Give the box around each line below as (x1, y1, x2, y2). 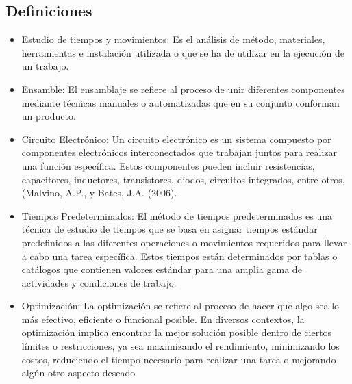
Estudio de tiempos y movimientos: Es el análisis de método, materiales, (21, 32, 325, 47)
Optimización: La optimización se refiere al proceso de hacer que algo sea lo (21, 298, 340, 313)
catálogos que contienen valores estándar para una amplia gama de (21, 262, 302, 277)
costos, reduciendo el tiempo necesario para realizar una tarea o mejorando (21, 352, 336, 366)
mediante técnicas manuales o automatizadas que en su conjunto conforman (21, 95, 340, 110)
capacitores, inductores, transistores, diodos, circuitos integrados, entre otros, (21, 172, 345, 186)
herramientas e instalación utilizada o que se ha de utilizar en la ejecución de (21, 45, 345, 60)
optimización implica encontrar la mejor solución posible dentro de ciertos (21, 325, 332, 340)
